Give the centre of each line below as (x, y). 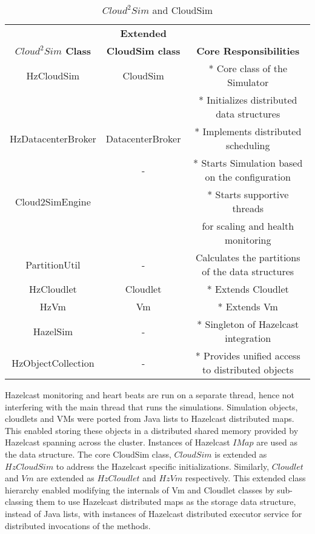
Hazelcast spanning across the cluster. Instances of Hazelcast (118, 442)
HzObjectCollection (53, 362)
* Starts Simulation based (248, 163)
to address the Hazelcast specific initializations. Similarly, (163, 466)
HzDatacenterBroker (53, 138)
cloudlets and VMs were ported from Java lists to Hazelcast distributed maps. (150, 419)
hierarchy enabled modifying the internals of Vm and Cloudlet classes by (140, 489)
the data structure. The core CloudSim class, (88, 454)
